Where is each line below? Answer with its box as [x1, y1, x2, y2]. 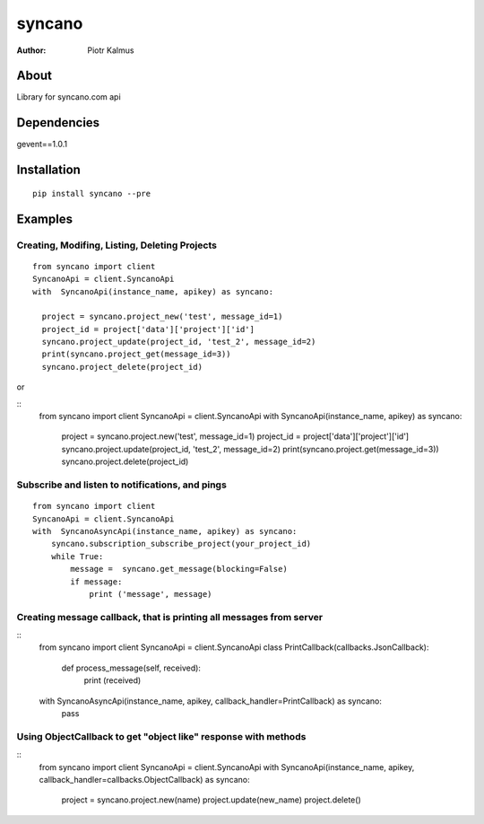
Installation [16, 162, 81, 178]
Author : [16, 45, 47, 56]
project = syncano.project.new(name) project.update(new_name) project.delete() [61, 794, 362, 805]
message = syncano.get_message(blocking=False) [70, 564, 289, 574]
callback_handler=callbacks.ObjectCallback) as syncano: [39, 774, 250, 785]
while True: [50, 551, 104, 561]
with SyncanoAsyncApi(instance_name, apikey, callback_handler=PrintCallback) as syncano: [39, 696, 383, 706]
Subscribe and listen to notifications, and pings [16, 478, 228, 491]
